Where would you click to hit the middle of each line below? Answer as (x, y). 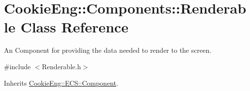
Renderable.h (61, 66)
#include (17, 66)
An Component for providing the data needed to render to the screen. (108, 50)
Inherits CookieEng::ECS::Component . (61, 83)
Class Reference (74, 27)
